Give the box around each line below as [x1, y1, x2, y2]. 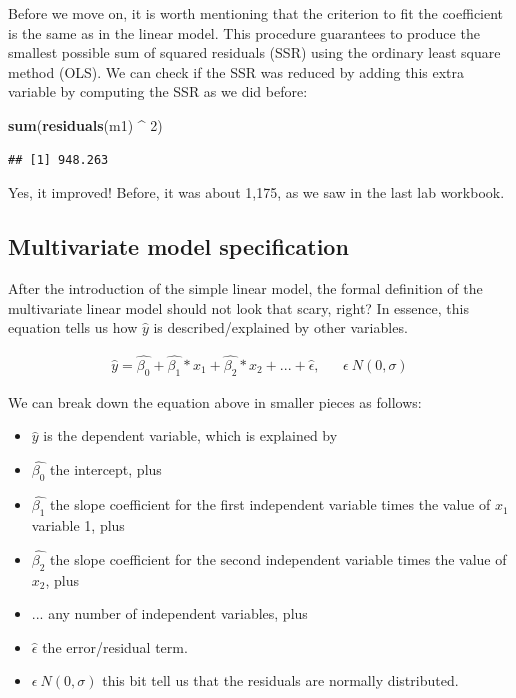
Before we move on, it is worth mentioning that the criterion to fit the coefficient [8, 3, 504, 23]
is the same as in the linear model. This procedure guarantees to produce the [8, 22, 480, 43]
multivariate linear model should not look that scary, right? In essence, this [8, 297, 469, 318]
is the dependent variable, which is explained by [43, 425, 338, 446]
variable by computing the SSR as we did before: [8, 81, 308, 102]
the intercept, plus [50, 459, 162, 480]
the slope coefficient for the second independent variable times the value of [50, 548, 507, 569]
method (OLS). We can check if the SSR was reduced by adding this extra [8, 61, 465, 82]
